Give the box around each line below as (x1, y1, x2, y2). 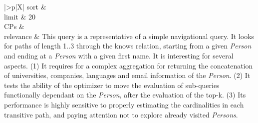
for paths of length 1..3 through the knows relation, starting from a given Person (4, 40, 252, 51)
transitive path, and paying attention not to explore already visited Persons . (4, 109, 238, 119)
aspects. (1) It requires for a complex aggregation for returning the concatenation (4, 60, 253, 70)
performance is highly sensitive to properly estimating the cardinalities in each (4, 99, 244, 109)
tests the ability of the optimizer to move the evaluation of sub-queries (4, 79, 220, 90)
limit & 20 (4, 11, 35, 21)
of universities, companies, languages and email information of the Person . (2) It (4, 70, 251, 80)
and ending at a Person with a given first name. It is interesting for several (4, 50, 234, 60)
